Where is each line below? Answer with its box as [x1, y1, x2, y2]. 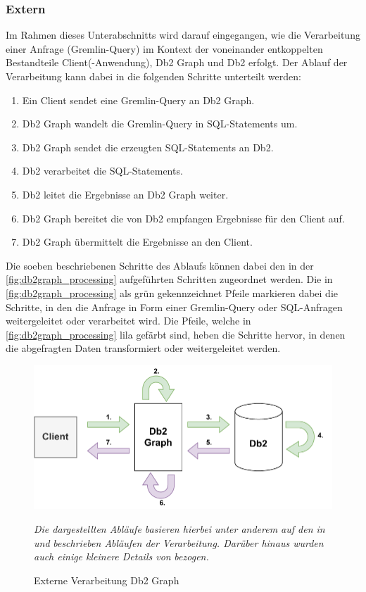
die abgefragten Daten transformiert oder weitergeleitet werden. [6, 341, 281, 355]
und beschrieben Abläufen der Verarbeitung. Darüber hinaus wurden [34, 535, 324, 550]
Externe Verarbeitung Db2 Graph [34, 572, 179, 587]
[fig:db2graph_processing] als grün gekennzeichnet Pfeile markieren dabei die [6, 285, 338, 300]
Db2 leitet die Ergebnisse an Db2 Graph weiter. [22, 187, 229, 201]
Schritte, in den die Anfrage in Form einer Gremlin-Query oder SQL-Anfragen [6, 299, 343, 314]
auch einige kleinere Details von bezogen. [34, 549, 209, 564]
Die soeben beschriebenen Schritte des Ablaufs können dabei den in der [6, 258, 314, 272]
